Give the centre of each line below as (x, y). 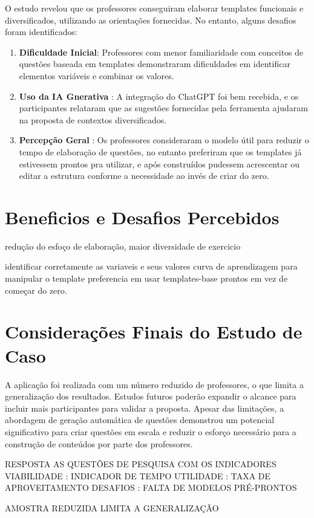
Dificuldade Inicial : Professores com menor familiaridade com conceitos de (161, 52)
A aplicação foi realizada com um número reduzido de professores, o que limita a (154, 384)
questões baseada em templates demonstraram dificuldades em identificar (155, 64)
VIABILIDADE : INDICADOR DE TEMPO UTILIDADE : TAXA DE (138, 475)
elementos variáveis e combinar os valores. (96, 75)
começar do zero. (36, 290)
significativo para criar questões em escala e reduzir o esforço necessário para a (151, 431)
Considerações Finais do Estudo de (154, 332)
